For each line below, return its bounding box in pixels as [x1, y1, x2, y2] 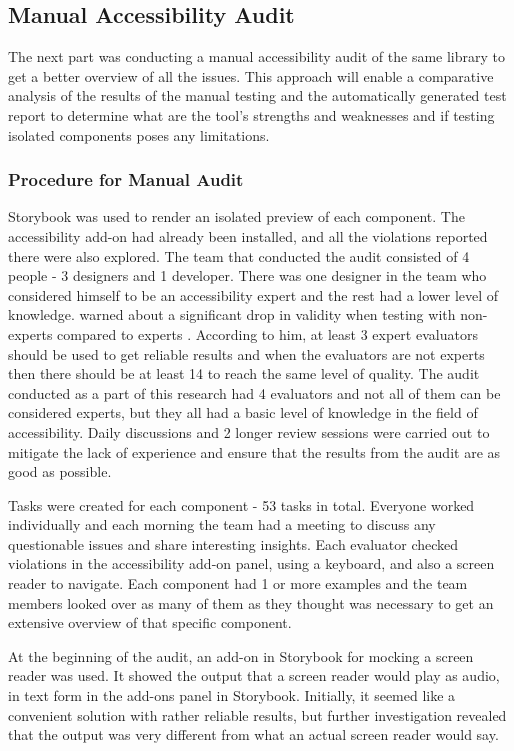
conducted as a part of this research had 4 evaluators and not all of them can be [8, 382, 501, 403]
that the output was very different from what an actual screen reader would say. [8, 724, 499, 745]
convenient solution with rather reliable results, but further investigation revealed [8, 704, 507, 725]
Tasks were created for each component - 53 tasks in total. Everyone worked [8, 494, 475, 515]
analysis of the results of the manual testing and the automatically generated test [8, 85, 507, 106]
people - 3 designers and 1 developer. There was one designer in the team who [8, 265, 487, 286]
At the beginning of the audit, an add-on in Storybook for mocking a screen [8, 645, 474, 666]
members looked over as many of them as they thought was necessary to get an [8, 592, 494, 613]
